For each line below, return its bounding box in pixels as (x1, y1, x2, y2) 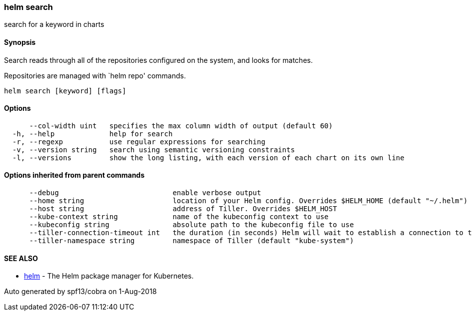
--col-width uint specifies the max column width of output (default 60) (29, 121, 333, 130)
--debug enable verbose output (29, 189, 261, 197)
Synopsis (4, 37, 36, 46)
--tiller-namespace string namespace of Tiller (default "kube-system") (29, 237, 354, 245)
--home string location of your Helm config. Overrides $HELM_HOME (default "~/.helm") (29, 197, 468, 205)
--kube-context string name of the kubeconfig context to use (29, 213, 329, 221)
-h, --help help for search (12, 129, 173, 138)
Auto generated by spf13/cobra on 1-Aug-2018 (4, 287, 157, 296)
